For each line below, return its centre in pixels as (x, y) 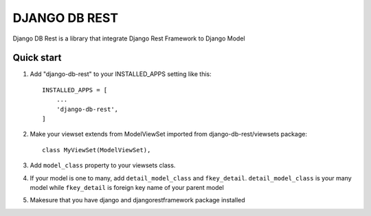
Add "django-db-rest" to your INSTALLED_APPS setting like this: (121, 74)
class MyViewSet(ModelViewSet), (97, 150)
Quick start (37, 58)
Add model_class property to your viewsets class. (103, 165)
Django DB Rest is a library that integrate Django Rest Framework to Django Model (129, 38)
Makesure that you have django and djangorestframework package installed (137, 200)
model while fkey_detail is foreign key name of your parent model (127, 187)
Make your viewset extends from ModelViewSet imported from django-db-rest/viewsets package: (168, 134)
